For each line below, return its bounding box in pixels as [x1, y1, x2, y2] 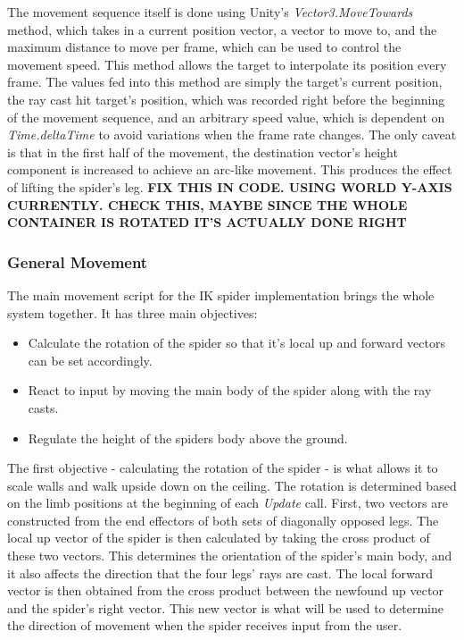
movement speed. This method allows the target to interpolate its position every [7, 55, 447, 73]
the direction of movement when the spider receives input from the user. [7, 616, 402, 635]
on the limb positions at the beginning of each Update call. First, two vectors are [7, 493, 448, 512]
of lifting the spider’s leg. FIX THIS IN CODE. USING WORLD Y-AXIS [7, 177, 452, 196]
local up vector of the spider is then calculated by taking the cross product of [7, 528, 430, 547]
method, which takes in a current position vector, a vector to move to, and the [7, 20, 437, 38]
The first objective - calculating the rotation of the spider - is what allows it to [7, 459, 438, 477]
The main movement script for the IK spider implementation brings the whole [7, 285, 435, 304]
